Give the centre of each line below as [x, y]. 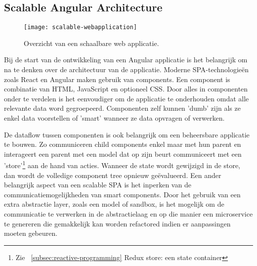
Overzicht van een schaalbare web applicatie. [91, 43]
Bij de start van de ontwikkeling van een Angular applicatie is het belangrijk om [126, 60]
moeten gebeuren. [31, 233]
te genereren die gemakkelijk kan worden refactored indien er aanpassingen [117, 223]
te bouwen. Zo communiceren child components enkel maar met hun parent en [123, 144]
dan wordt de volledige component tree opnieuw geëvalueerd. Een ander [113, 175]
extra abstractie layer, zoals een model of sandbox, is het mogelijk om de [114, 204]
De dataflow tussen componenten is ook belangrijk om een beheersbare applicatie [127, 134]
